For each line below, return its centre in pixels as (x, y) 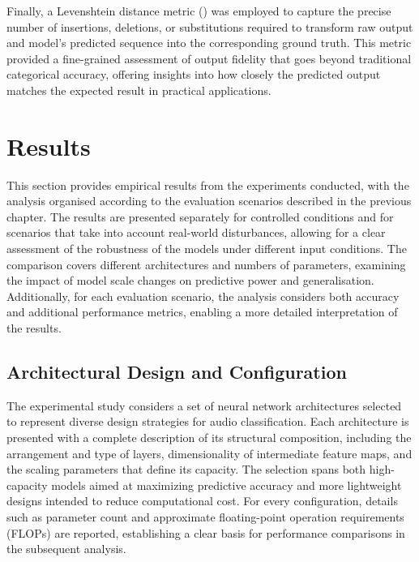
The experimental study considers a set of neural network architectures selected (204, 405)
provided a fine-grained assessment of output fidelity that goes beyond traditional (209, 58)
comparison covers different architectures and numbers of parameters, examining (206, 264)
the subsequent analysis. (66, 549)
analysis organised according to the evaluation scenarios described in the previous (209, 201)
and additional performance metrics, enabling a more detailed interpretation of (202, 312)
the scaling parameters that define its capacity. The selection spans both (186, 469)
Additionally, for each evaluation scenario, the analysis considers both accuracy (203, 296)
